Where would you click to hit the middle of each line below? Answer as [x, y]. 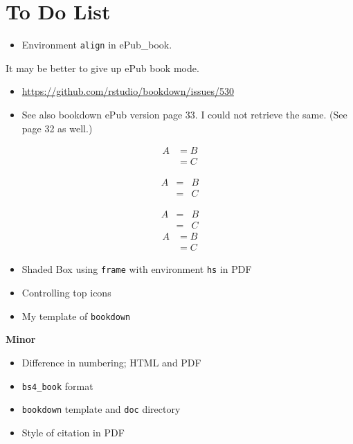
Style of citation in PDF [73, 432]
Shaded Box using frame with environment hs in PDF [137, 269]
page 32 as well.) [57, 128]
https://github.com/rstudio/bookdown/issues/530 [128, 91]
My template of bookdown [76, 316]
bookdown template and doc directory [101, 409]
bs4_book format [57, 385]
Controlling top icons [66, 293]
